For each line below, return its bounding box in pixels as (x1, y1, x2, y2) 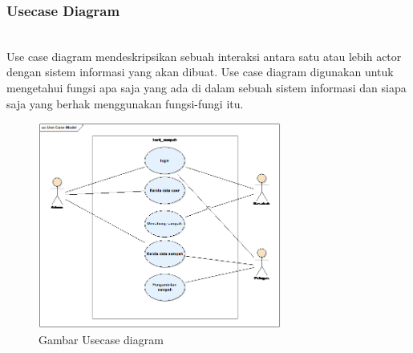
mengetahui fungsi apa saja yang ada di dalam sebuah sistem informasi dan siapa (6, 79, 407, 95)
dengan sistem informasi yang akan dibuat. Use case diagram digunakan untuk (6, 63, 394, 80)
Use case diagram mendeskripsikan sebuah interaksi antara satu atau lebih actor (6, 47, 402, 64)
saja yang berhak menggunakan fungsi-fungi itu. (6, 95, 244, 112)
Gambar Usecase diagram (38, 331, 164, 347)
